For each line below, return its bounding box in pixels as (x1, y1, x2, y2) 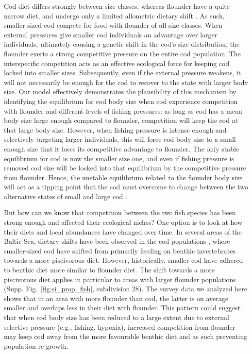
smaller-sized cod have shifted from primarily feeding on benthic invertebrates (4, 245, 235, 255)
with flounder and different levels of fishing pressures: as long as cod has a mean (4, 105, 242, 116)
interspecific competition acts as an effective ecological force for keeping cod (4, 58, 230, 68)
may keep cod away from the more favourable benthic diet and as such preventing (4, 331, 248, 341)
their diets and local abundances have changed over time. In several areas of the (4, 226, 242, 236)
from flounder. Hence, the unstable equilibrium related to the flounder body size (4, 172, 243, 182)
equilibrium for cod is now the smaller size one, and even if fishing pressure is (4, 153, 234, 163)
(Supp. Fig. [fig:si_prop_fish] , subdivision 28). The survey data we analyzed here (4, 284, 247, 294)
